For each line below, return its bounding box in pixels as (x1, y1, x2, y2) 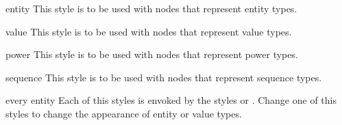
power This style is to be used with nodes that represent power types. (5, 47, 298, 61)
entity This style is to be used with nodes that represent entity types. (5, 1, 297, 15)
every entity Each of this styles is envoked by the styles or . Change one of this (5, 93, 337, 107)
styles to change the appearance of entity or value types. (5, 106, 242, 120)
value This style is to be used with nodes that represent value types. (5, 24, 292, 38)
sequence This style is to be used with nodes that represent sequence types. (5, 70, 322, 84)
